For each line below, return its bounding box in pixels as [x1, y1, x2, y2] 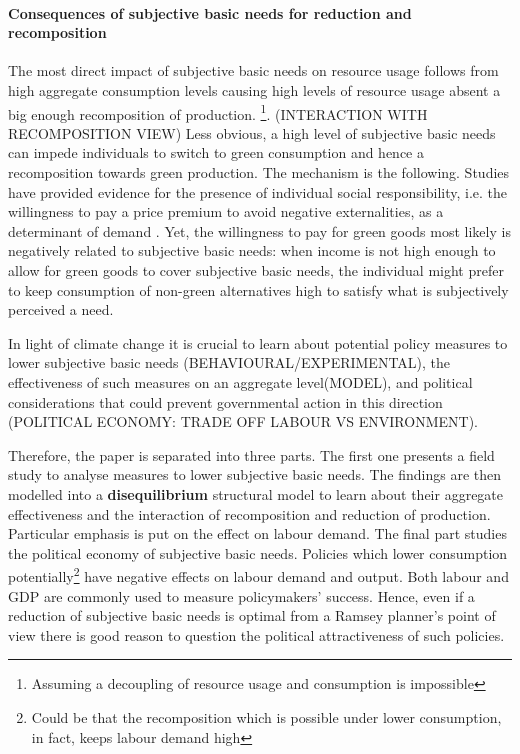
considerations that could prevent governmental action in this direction [8, 391, 443, 412]
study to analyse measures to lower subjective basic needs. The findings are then [8, 464, 502, 485]
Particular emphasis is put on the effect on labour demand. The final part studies [8, 523, 507, 544]
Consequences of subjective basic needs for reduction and [8, 2, 412, 23]
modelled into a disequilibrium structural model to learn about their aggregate [8, 483, 504, 504]
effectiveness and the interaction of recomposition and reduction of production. [8, 503, 491, 524]
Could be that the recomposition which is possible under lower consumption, [31, 706, 502, 727]
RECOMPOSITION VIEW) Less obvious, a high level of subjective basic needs [8, 122, 496, 143]
